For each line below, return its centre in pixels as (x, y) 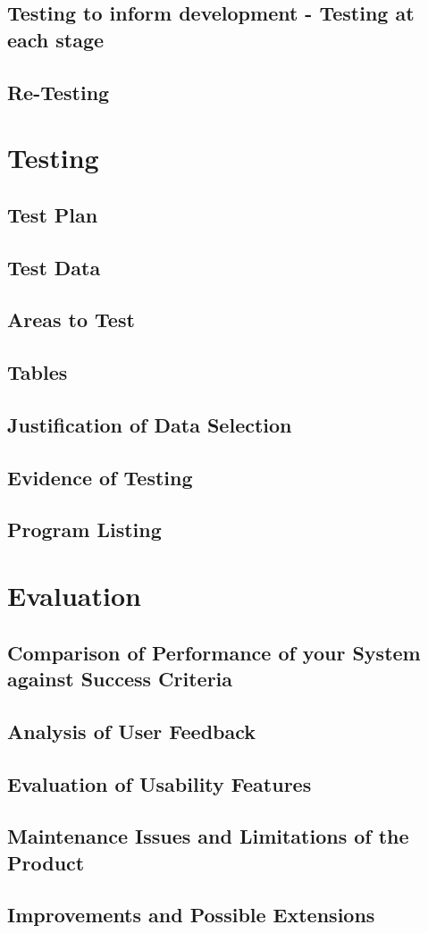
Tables (38, 372)
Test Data (54, 267)
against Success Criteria (120, 678)
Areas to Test (71, 319)
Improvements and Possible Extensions (191, 915)
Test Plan (53, 214)
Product (46, 862)
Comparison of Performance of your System (214, 652)
